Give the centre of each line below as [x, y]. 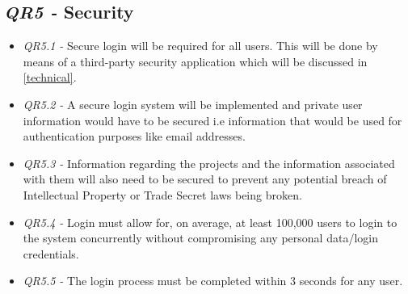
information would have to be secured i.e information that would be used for [212, 120]
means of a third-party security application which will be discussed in [195, 61]
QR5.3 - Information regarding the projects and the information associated [209, 163]
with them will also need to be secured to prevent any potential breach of [205, 179]
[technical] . [50, 77]
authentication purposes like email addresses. [134, 136]
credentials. [51, 253]
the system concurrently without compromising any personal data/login [200, 238]
